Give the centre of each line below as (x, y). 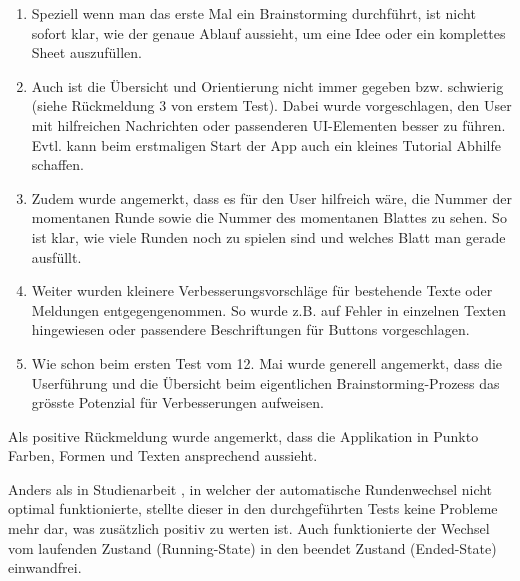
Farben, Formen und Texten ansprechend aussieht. (163, 455)
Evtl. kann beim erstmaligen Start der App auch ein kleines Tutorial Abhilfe (266, 144)
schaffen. (57, 164)
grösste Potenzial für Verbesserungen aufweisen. (177, 402)
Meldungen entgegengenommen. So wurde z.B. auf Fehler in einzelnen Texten (268, 309)
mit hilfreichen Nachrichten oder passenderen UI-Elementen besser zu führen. (268, 124)
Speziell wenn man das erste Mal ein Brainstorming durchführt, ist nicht (253, 13)
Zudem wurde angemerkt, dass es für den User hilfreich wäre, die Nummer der (271, 197)
